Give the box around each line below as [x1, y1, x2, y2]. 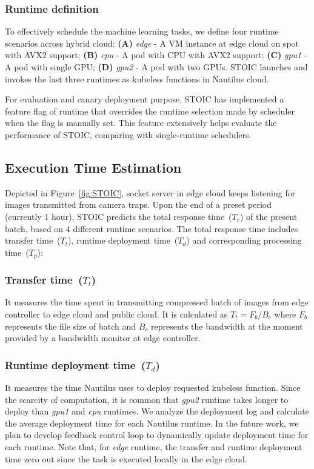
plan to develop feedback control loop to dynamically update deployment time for [5, 428, 309, 441]
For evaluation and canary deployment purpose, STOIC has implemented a [5, 93, 284, 105]
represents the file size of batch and [5, 319, 136, 332]
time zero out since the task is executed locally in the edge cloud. [5, 452, 247, 465]
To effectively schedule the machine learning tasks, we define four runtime [5, 25, 279, 38]
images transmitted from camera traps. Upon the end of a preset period [5, 198, 272, 211]
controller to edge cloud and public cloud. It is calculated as [5, 308, 228, 320]
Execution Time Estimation [5, 158, 182, 176]
